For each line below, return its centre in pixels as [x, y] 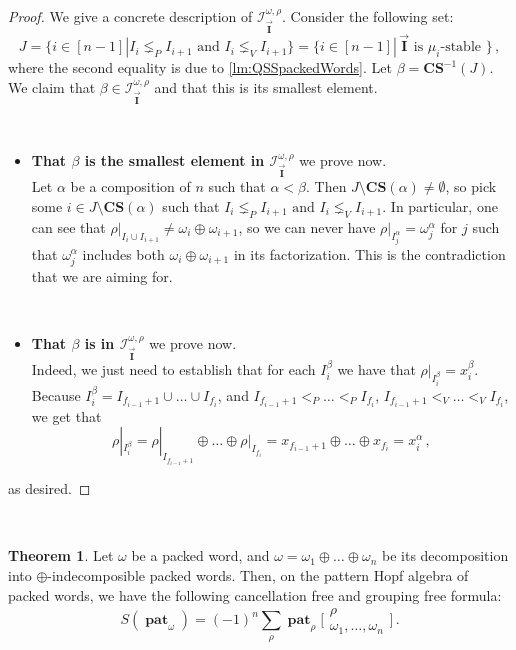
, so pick [471, 186]
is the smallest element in [174, 160]
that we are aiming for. [102, 275]
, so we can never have [307, 226]
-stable [460, 47]
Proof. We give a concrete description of [130, 16]
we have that [376, 368]
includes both [123, 253]
